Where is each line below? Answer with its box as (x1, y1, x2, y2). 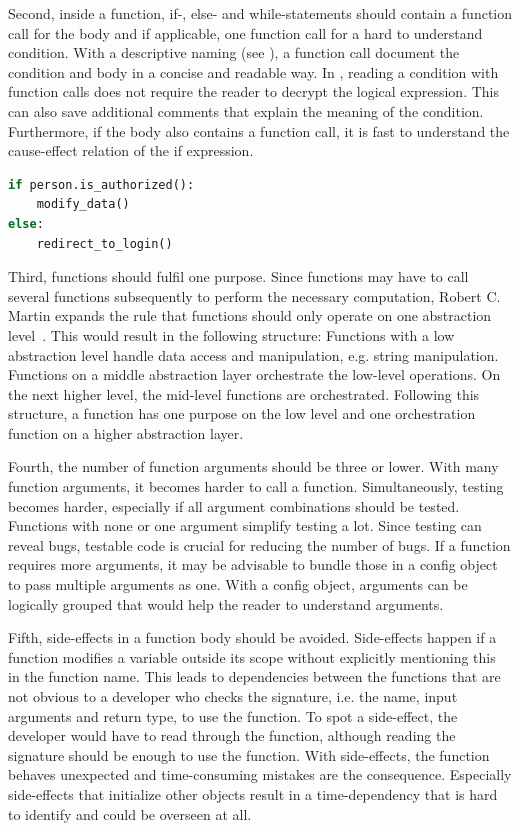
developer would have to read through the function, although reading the (8, 725, 456, 746)
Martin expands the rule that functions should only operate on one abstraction (8, 305, 492, 326)
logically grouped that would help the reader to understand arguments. (8, 593, 444, 614)
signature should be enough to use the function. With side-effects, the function (8, 744, 490, 765)
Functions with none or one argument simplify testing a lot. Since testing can (8, 515, 482, 536)
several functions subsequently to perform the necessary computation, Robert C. (8, 285, 501, 306)
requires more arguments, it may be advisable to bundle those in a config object (8, 554, 498, 575)
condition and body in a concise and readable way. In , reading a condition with (8, 61, 499, 82)
